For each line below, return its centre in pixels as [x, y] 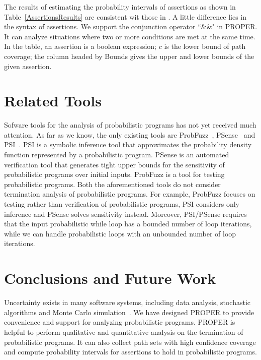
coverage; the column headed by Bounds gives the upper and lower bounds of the [129, 56]
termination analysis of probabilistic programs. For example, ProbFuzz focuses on [130, 194]
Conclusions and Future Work [110, 278]
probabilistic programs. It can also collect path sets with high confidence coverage [130, 342]
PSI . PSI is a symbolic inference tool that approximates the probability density [128, 144]
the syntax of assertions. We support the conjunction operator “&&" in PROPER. [131, 26]
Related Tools [53, 101]
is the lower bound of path [205, 46]
